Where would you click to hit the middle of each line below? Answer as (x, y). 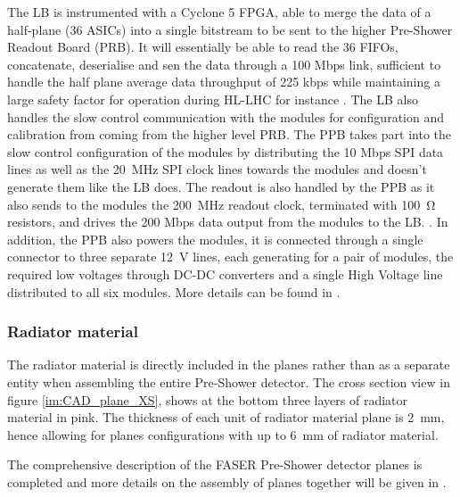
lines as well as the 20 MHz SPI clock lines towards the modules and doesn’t (217, 169)
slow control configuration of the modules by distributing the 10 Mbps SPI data (226, 151)
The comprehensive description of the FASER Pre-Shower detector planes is (215, 464)
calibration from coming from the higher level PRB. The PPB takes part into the (230, 134)
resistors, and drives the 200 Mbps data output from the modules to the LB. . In (228, 222)
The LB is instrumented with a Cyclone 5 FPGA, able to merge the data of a (219, 12)
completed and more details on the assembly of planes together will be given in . (227, 481)
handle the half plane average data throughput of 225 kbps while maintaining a (224, 82)
